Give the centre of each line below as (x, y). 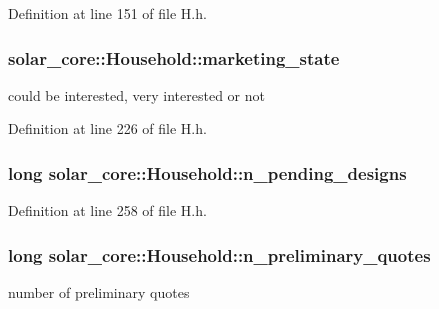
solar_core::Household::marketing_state (174, 57)
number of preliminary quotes (99, 292)
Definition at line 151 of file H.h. (107, 13)
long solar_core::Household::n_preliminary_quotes (219, 254)
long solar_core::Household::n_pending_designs (207, 172)
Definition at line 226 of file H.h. (107, 128)
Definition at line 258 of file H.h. (107, 210)
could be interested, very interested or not (136, 94)
